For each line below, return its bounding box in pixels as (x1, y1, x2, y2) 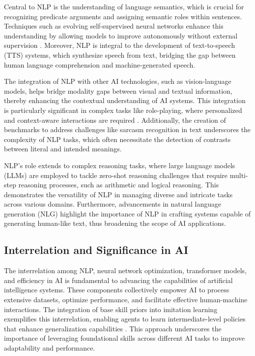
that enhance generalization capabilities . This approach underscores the (4, 323, 222, 333)
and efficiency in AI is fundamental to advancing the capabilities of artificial (4, 275, 233, 285)
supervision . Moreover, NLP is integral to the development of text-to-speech (4, 40, 235, 50)
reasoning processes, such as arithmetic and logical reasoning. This (18, 179, 219, 190)
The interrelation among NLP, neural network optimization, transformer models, (4, 265, 247, 276)
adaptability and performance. (4, 343, 95, 353)
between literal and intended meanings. (4, 143, 122, 154)
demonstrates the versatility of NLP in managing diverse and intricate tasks (4, 189, 233, 199)
